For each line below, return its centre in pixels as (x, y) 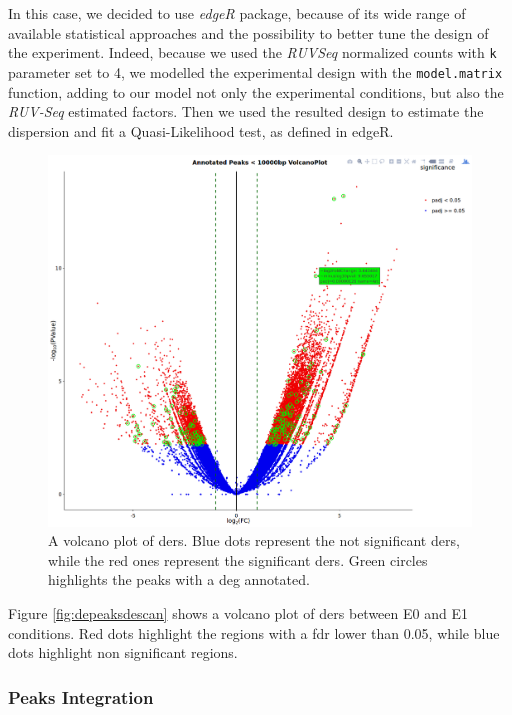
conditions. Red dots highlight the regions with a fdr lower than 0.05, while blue (254, 632)
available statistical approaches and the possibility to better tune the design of (248, 32)
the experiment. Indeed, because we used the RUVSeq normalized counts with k (252, 52)
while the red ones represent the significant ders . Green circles (238, 559)
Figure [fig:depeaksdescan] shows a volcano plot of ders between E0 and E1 (238, 613)
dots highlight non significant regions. (123, 652)
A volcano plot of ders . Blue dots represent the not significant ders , (254, 540)
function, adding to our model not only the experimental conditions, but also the (256, 91)
